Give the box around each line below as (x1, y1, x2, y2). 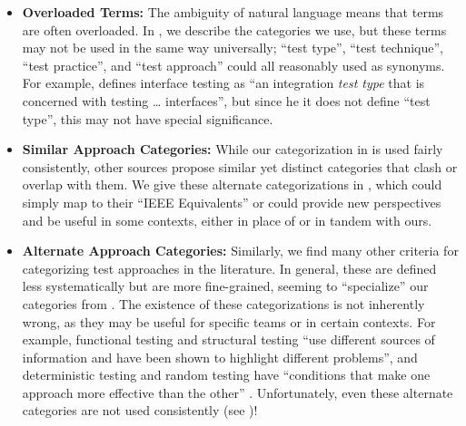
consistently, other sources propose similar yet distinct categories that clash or (22, 157, 458, 176)
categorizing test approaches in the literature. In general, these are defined (22, 258, 437, 277)
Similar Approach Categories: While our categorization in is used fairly (22, 140, 443, 159)
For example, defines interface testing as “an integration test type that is (22, 73, 425, 92)
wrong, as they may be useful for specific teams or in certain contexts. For (22, 312, 436, 331)
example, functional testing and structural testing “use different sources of (22, 330, 435, 349)
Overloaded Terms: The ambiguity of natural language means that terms (22, 3, 444, 21)
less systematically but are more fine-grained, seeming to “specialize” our (22, 276, 429, 295)
